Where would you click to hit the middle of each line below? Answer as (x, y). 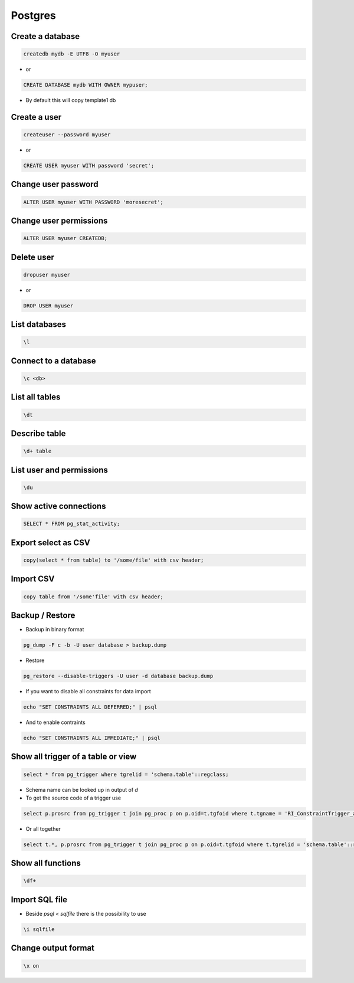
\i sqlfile (39, 929)
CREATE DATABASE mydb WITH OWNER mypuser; (86, 85)
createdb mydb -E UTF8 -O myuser (72, 54)
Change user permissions (59, 221)
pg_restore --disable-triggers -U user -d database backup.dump (118, 676)
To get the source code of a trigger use (73, 798)
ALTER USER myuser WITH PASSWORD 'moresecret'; (93, 202)
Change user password (55, 184)
